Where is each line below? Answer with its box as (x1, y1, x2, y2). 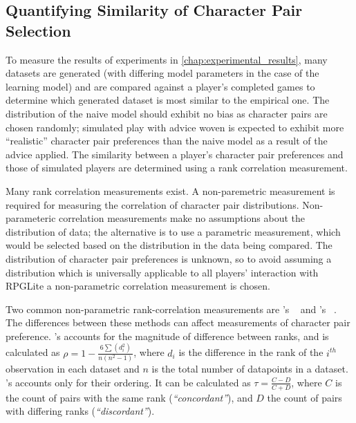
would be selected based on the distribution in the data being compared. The (6, 238, 332, 252)
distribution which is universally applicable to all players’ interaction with (6, 265, 319, 279)
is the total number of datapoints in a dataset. (151, 361, 348, 376)
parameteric (6, 211, 56, 225)
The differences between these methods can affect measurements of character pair (6, 315, 350, 330)
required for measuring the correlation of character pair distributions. (6, 197, 299, 211)
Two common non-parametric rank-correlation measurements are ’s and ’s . (6, 301, 337, 316)
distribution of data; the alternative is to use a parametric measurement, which (6, 224, 341, 238)
